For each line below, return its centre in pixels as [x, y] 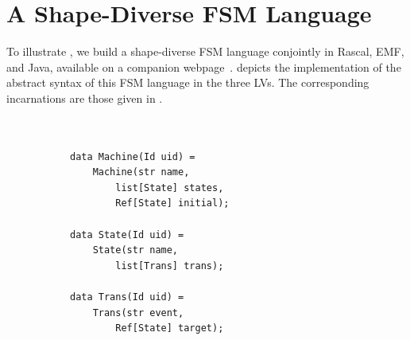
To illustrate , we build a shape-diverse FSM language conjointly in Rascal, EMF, [205, 51]
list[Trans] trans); [170, 266]
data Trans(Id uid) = [127, 297]
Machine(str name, [141, 172]
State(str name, [135, 250]
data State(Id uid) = [127, 234]
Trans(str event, [138, 313]
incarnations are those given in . [85, 98]
